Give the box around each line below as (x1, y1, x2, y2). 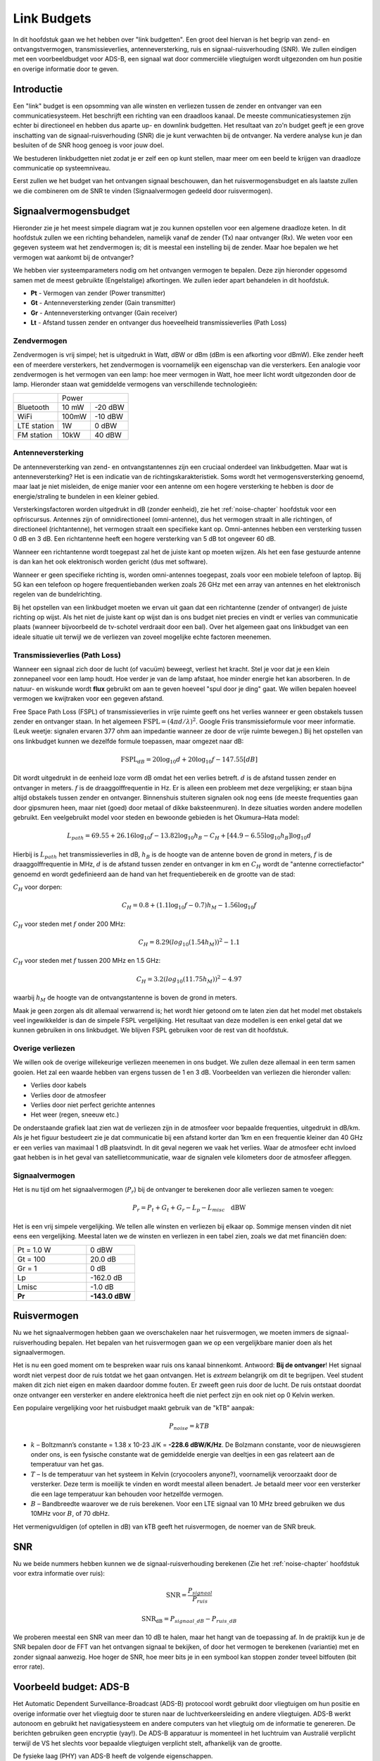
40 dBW (94, 430, 122, 440)
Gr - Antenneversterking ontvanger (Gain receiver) (30, 309, 178, 317)
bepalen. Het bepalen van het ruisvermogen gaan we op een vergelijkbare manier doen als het (58, 1338, 333, 1347)
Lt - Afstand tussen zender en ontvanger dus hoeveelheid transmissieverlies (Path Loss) (30, 318, 287, 327)
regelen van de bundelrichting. (13, 590, 102, 599)
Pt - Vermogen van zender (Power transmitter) (30, 289, 165, 297)
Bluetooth (17, 402, 49, 412)
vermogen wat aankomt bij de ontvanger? (13, 253, 134, 261)
